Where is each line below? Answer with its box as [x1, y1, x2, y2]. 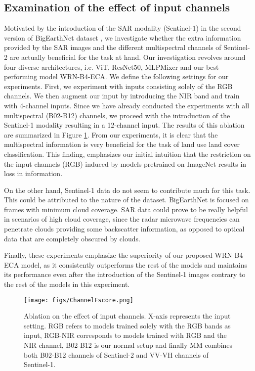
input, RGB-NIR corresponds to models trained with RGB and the [24, 330, 227, 340]
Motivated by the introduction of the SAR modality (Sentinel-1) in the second [4, 23, 241, 33]
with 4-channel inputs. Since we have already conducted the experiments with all [4, 100, 250, 110]
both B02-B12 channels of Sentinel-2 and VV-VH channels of [24, 349, 209, 360]
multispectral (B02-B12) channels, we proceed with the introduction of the [4, 110, 230, 120]
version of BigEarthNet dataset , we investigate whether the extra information [4, 32, 241, 43]
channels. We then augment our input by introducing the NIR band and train [4, 91, 240, 101]
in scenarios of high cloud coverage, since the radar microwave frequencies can [4, 214, 240, 224]
